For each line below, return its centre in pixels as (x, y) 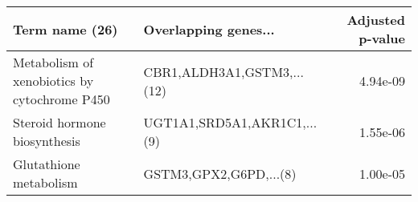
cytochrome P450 (61, 99)
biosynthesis (47, 141)
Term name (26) (66, 29)
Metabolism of (53, 62)
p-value (382, 38)
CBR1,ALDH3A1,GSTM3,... (223, 71)
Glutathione (47, 164)
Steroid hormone (59, 122)
